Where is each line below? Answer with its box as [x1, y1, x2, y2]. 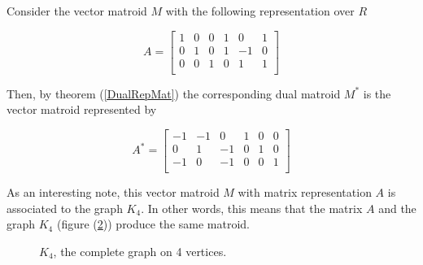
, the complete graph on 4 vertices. [53, 242, 227, 259]
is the [363, 85, 391, 102]
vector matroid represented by [7, 101, 157, 118]
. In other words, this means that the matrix [141, 199, 363, 216]
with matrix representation [238, 184, 372, 201]
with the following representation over [165, 2, 355, 19]
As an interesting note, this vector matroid [7, 184, 220, 201]
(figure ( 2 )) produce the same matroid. [56, 215, 251, 232]
